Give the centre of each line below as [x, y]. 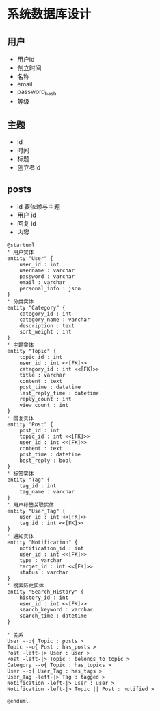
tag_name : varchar [47, 492]
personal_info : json [50, 289]
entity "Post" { [30, 425]
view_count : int [44, 406]
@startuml [21, 245]
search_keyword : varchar [56, 610]
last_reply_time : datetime [59, 393]
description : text [47, 326]
